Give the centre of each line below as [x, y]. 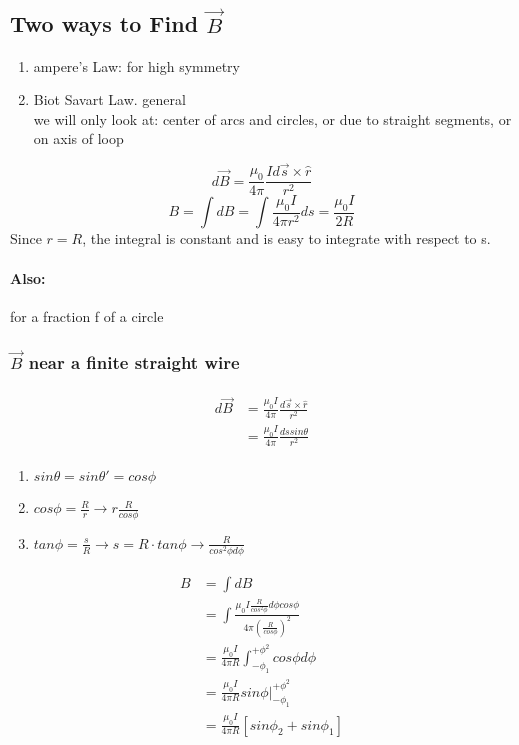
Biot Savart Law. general [109, 99]
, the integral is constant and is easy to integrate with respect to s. [286, 238]
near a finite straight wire [134, 361]
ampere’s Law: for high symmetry [136, 65]
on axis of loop [78, 138]
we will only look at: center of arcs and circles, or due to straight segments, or [272, 118]
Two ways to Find [104, 23]
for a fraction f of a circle [87, 315]
